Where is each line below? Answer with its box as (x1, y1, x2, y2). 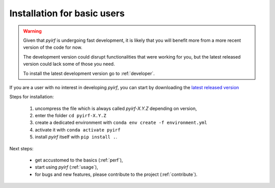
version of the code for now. (23, 44, 82, 50)
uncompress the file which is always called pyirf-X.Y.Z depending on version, (35, 105, 197, 112)
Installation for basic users (9, 8, 125, 19)
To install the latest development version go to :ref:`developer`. (23, 70, 155, 76)
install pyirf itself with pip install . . (35, 134, 117, 140)
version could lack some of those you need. (23, 61, 115, 67)
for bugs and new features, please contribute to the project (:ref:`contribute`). (35, 171, 198, 177)
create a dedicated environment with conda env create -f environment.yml (35, 120, 207, 126)
